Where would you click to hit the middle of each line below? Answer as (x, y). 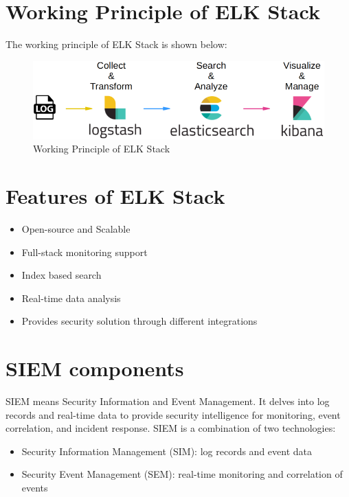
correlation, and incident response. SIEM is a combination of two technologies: (171, 428)
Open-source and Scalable (76, 228)
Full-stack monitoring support (85, 252)
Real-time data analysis (71, 298)
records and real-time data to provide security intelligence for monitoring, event (173, 414)
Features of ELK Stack (115, 196)
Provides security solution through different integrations (139, 321)
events (35, 488)
